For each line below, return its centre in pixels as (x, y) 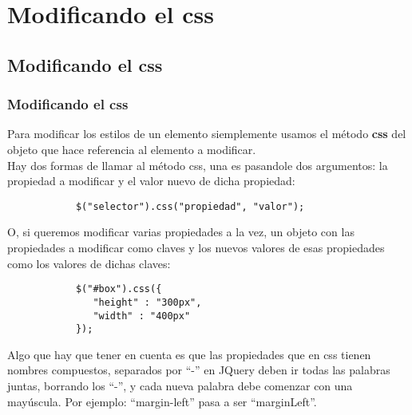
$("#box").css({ (119, 289)
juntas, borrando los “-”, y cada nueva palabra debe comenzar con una (180, 385)
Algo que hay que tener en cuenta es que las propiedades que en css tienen (189, 354)
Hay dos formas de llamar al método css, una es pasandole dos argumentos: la (198, 165)
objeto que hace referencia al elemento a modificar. (132, 149)
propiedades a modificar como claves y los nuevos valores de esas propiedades (196, 247)
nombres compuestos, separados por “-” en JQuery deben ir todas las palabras (199, 370)
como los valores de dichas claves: (89, 263)
